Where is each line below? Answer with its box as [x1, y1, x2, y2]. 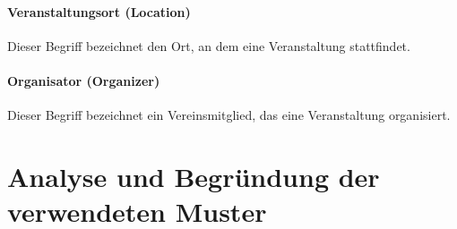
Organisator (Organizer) [7, 71, 160, 89]
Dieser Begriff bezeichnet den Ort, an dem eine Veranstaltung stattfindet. [7, 36, 410, 55]
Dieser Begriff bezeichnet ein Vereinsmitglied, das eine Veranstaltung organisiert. [7, 106, 451, 124]
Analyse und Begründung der [7, 157, 380, 194]
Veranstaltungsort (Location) [7, 2, 191, 21]
